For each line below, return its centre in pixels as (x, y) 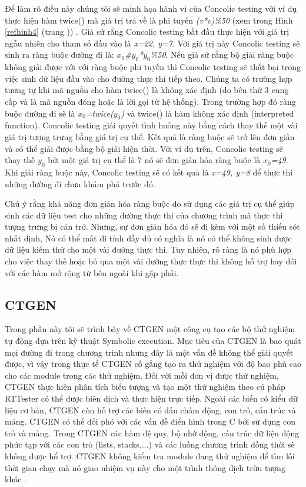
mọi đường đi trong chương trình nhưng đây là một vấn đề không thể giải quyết (149, 352)
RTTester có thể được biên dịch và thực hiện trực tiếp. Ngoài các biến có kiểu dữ (151, 398)
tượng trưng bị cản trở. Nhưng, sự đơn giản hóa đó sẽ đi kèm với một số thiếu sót (152, 226)
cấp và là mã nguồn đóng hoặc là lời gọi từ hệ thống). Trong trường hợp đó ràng (150, 101)
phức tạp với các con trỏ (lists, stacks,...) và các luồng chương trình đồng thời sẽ (150, 444)
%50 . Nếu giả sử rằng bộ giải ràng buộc (222, 54)
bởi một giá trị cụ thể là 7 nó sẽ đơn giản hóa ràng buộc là (154, 160)
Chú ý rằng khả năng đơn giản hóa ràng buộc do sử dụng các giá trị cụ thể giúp (150, 203)
